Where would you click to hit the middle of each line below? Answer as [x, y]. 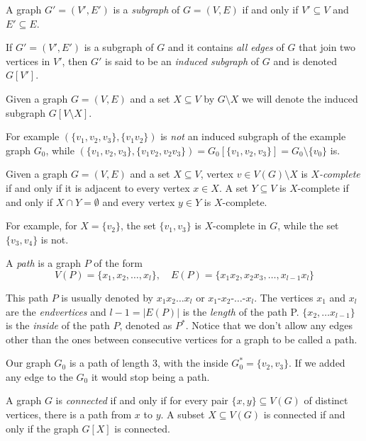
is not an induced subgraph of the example [253, 136]
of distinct [326, 400]
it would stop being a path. [150, 376]
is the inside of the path [58, 325]
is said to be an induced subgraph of [182, 61]
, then [75, 61]
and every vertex [139, 201]
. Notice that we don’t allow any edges [269, 325]
